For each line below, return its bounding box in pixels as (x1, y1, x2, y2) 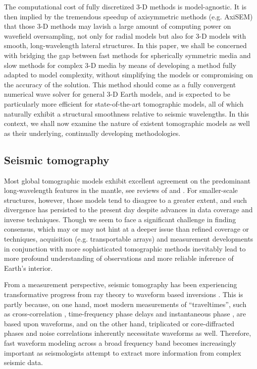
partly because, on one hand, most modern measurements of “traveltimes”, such (4, 299, 247, 309)
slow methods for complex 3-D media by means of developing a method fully (4, 60, 237, 70)
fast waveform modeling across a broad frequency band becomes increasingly (4, 338, 236, 348)
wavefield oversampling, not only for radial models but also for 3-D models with (4, 30, 246, 41)
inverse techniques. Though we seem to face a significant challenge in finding (4, 214, 236, 224)
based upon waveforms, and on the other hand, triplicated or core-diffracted (4, 318, 235, 328)
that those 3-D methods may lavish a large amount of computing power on (4, 21, 231, 31)
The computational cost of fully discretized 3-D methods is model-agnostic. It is (4, 1, 247, 11)
